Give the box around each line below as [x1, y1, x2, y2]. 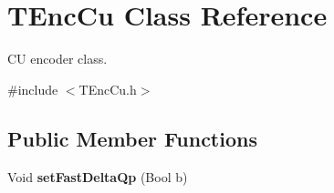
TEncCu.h [78, 79, 137, 98]
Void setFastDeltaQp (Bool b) [7, 167, 188, 186]
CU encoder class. [7, 49, 108, 68]
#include [7, 79, 58, 98]
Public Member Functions [7, 124, 257, 152]
